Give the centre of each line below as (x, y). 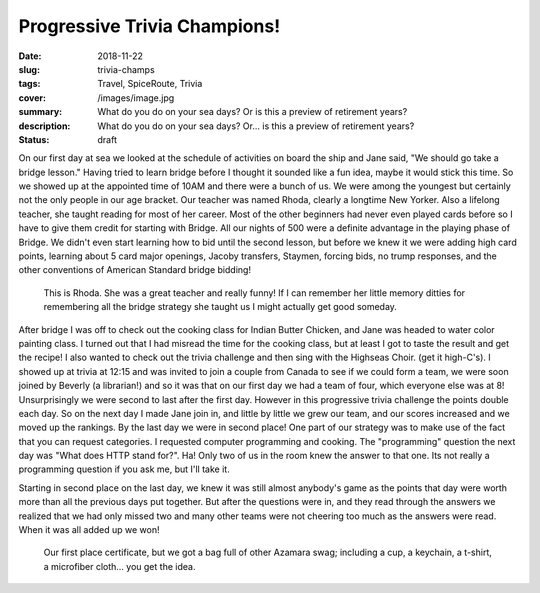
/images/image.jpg (136, 97)
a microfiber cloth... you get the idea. (119, 566)
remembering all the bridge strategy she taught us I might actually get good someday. (220, 307)
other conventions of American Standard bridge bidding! (135, 270)
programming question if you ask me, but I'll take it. (124, 469)
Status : (34, 139)
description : (44, 126)
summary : (40, 112)
